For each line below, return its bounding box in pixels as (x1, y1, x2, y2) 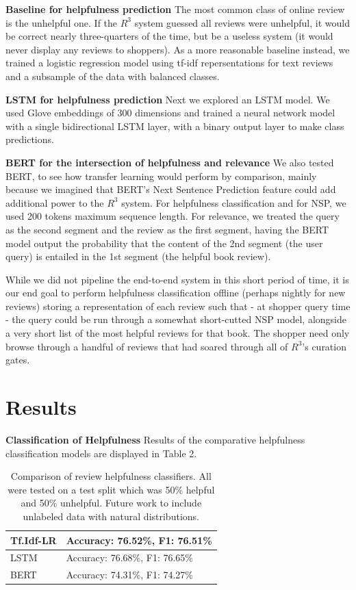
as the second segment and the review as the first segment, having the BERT (5, 222, 329, 236)
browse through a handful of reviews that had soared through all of (5, 339, 288, 353)
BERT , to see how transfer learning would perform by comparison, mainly (5, 168, 317, 183)
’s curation (302, 339, 346, 353)
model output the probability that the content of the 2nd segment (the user (5, 235, 323, 250)
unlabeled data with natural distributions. (23, 509, 199, 523)
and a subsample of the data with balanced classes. (5, 68, 220, 83)
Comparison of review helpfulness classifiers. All (10, 469, 212, 483)
